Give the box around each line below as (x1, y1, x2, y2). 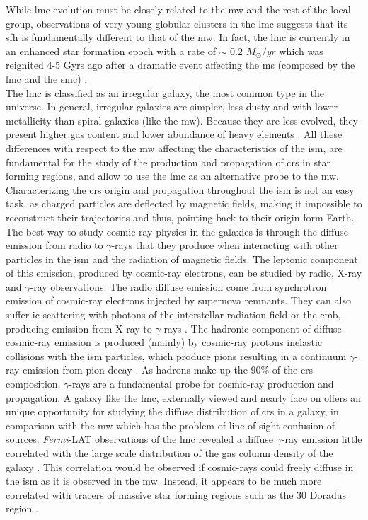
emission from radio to (6, 238, 103, 253)
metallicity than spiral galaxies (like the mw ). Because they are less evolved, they (6, 112, 359, 127)
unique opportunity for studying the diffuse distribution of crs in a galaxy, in (6, 404, 339, 419)
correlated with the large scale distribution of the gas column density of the (6, 446, 333, 460)
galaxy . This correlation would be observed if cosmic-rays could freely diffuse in (6, 459, 354, 474)
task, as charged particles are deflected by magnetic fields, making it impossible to (6, 196, 362, 211)
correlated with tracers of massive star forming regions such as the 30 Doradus (6, 487, 346, 502)
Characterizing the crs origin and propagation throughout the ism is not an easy (6, 182, 355, 197)
